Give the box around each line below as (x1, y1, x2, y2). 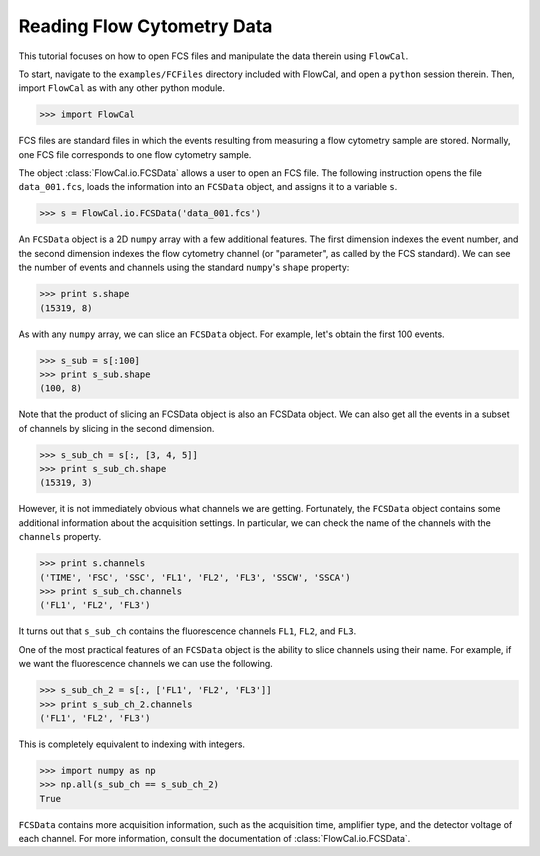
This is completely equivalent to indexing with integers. (18, 738, 245, 750)
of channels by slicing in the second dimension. (18, 422, 215, 434)
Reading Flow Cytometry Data (18, 15, 273, 37)
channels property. (18, 531, 102, 543)
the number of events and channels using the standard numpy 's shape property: (18, 261, 350, 274)
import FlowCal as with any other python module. (18, 82, 225, 94)
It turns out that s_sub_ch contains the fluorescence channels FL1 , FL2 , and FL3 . (18, 625, 357, 637)
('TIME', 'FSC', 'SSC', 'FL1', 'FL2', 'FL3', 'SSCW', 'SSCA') (39, 571, 351, 583)
